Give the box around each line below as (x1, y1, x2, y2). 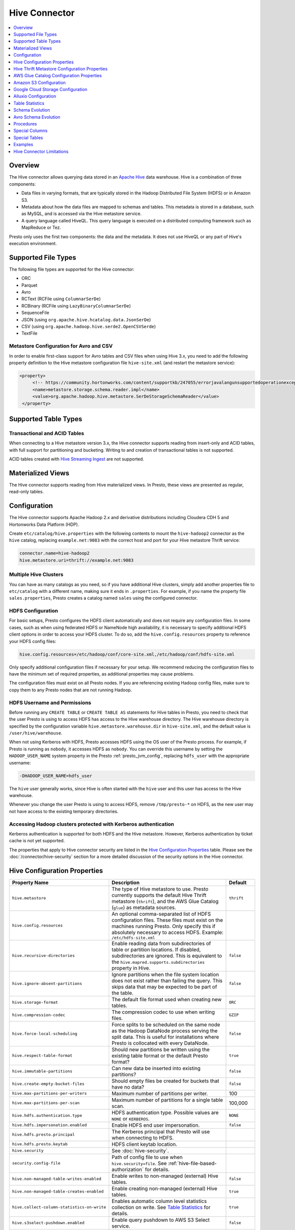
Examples (13, 142, 33, 148)
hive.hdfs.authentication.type (12, 1113, 82, 1118)
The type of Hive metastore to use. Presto (111, 886, 208, 892)
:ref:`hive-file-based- (168, 1160, 217, 1167)
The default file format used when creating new (111, 996, 222, 1003)
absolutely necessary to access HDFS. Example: (111, 929, 224, 936)
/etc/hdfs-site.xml (111, 935, 155, 940)
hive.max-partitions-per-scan (12, 1100, 80, 1106)
